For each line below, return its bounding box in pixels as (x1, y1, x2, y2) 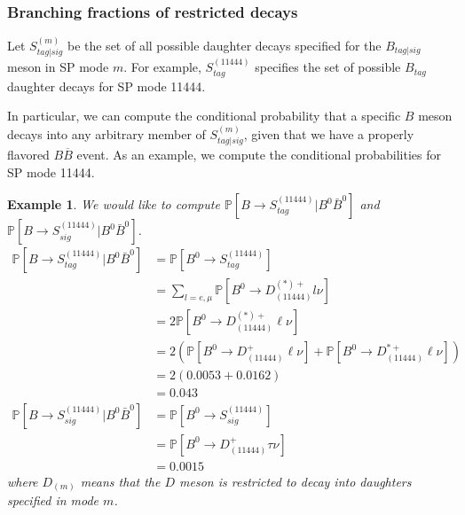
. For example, (123, 58, 201, 76)
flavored (7, 145, 50, 164)
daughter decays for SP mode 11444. (7, 76, 206, 95)
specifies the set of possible (255, 58, 401, 76)
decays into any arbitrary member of (7, 124, 206, 143)
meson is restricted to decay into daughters (179, 472, 412, 490)
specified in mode (7, 491, 99, 510)
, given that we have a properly (243, 124, 414, 143)
